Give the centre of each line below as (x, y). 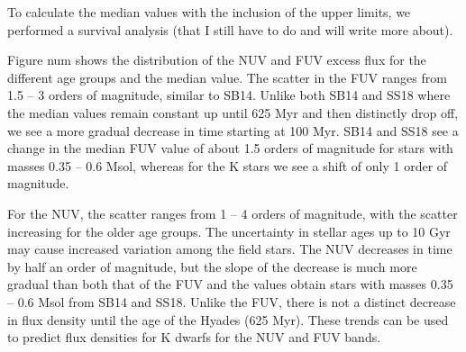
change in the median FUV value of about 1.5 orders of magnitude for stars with (230, 148)
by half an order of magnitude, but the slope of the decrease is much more (212, 266)
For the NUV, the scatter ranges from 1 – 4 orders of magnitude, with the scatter (233, 213)
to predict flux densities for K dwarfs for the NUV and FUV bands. (194, 337)
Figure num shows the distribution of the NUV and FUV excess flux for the (217, 60)
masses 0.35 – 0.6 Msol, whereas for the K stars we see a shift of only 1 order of (228, 165)
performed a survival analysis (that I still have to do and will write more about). (230, 29)
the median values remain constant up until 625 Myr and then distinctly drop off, (233, 112)
